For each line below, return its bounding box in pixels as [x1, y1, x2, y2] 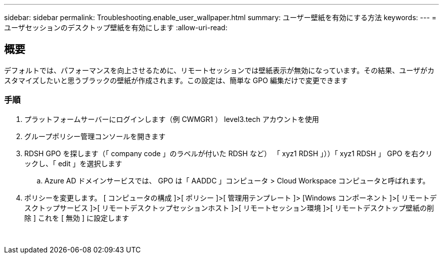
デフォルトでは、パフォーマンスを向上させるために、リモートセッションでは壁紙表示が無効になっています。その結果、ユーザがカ [4, 66, 434, 75]
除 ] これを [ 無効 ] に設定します [24, 213, 129, 222]
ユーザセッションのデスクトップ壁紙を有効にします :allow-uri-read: [4, 23, 228, 32]
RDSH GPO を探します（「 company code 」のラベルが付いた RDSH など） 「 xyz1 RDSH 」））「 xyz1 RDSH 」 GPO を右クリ [24, 149, 433, 158]
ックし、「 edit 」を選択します [24, 159, 122, 168]
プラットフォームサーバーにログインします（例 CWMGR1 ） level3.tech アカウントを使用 [24, 114, 319, 123]
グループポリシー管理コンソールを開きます [24, 132, 166, 141]
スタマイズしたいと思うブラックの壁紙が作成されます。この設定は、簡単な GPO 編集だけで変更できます [4, 76, 348, 85]
